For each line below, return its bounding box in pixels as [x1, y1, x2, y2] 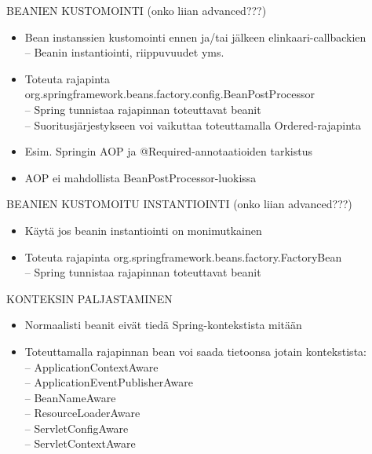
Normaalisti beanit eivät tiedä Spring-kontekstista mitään [24, 317, 302, 333]
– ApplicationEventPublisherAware [24, 374, 193, 390]
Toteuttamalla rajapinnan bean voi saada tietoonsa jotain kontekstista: [24, 342, 367, 359]
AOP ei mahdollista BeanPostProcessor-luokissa [24, 169, 257, 185]
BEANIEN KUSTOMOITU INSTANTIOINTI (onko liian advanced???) [6, 196, 352, 212]
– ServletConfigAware [24, 419, 129, 436]
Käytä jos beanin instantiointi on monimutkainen [24, 222, 262, 238]
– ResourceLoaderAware [24, 405, 140, 421]
